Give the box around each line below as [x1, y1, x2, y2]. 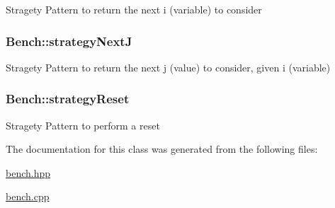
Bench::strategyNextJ [6, 32, 132, 50]
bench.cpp [6, 189, 50, 204]
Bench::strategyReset [6, 90, 130, 108]
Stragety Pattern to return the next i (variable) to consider [6, 2, 262, 16]
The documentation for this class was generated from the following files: [6, 141, 318, 156]
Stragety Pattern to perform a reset [6, 117, 160, 132]
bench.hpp [6, 165, 51, 180]
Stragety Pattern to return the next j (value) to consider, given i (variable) [6, 59, 331, 74]
